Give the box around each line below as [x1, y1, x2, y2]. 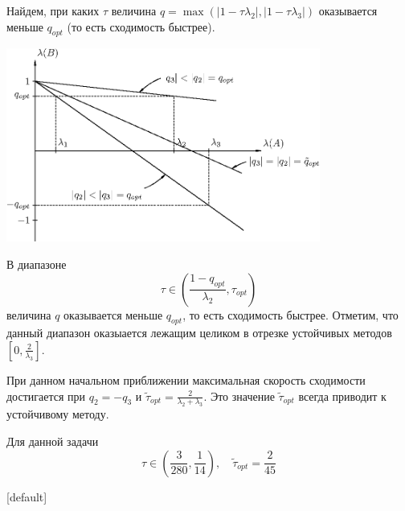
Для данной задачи [6, 432, 99, 449]
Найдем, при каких [6, 2, 100, 19]
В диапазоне [6, 255, 67, 272]
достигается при [6, 387, 86, 404]
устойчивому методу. [6, 406, 109, 422]
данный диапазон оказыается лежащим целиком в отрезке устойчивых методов [6, 324, 392, 341]
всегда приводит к [298, 387, 387, 404]
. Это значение [203, 387, 275, 404]
